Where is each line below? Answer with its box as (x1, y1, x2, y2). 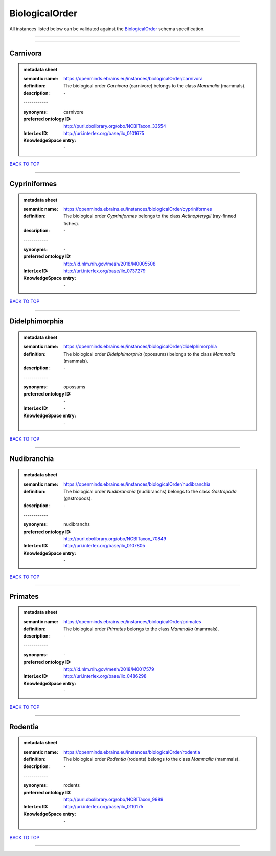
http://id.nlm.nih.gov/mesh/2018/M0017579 (63, 666, 154, 672)
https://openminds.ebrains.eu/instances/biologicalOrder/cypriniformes (63, 206, 212, 212)
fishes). (63, 220, 79, 226)
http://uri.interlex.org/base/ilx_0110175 (63, 803, 144, 809)
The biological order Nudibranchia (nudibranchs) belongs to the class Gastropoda (63, 488, 237, 494)
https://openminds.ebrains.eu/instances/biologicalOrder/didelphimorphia (63, 343, 217, 350)
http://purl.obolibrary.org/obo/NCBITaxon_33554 (63, 123, 166, 129)
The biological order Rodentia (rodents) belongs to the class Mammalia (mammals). (63, 756, 240, 762)
